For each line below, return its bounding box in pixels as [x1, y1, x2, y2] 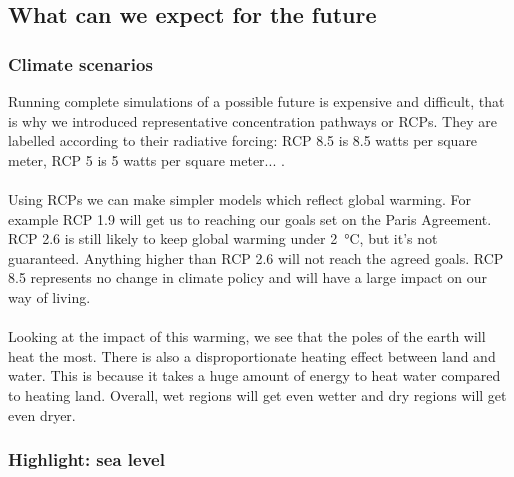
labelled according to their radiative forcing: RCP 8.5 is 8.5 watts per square [8, 130, 478, 151]
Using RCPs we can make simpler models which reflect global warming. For [8, 188, 471, 209]
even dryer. [8, 404, 76, 425]
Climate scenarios [8, 51, 153, 76]
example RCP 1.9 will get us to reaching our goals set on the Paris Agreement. [8, 208, 492, 229]
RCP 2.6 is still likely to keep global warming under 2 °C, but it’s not [8, 228, 438, 249]
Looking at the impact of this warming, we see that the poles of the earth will [8, 326, 486, 347]
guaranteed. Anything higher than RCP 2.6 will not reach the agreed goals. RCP [8, 247, 504, 268]
